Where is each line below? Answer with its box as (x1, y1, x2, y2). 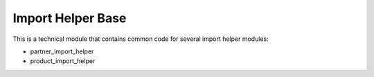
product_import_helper (30, 57, 96, 65)
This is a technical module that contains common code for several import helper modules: (12, 35, 269, 43)
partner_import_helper (30, 47, 94, 55)
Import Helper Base (12, 10, 127, 26)
